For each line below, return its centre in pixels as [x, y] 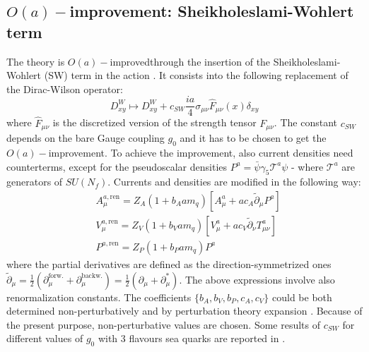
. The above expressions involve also [257, 279]
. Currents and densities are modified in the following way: [234, 182]
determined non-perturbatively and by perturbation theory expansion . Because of [184, 311]
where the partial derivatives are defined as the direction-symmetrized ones [169, 263]
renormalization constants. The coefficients [99, 297]
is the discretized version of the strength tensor [154, 122]
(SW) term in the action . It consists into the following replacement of [196, 75]
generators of [35, 182]
